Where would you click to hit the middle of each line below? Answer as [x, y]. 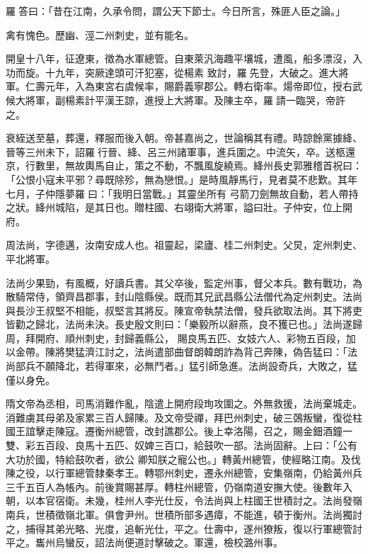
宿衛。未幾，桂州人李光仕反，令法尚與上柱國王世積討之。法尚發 [203, 501]
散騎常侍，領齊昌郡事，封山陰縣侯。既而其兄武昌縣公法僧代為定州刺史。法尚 [184, 296]
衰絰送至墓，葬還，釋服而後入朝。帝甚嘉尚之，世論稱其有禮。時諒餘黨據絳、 [184, 138]
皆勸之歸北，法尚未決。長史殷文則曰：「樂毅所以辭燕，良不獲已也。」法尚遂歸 [184, 324]
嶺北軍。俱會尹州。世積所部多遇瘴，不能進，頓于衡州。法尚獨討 [213, 514]
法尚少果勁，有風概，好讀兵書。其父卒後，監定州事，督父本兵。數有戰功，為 [184, 282]
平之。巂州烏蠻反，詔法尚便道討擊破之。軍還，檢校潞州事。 [144, 542]
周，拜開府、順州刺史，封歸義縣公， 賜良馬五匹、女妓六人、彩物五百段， [176, 338]
